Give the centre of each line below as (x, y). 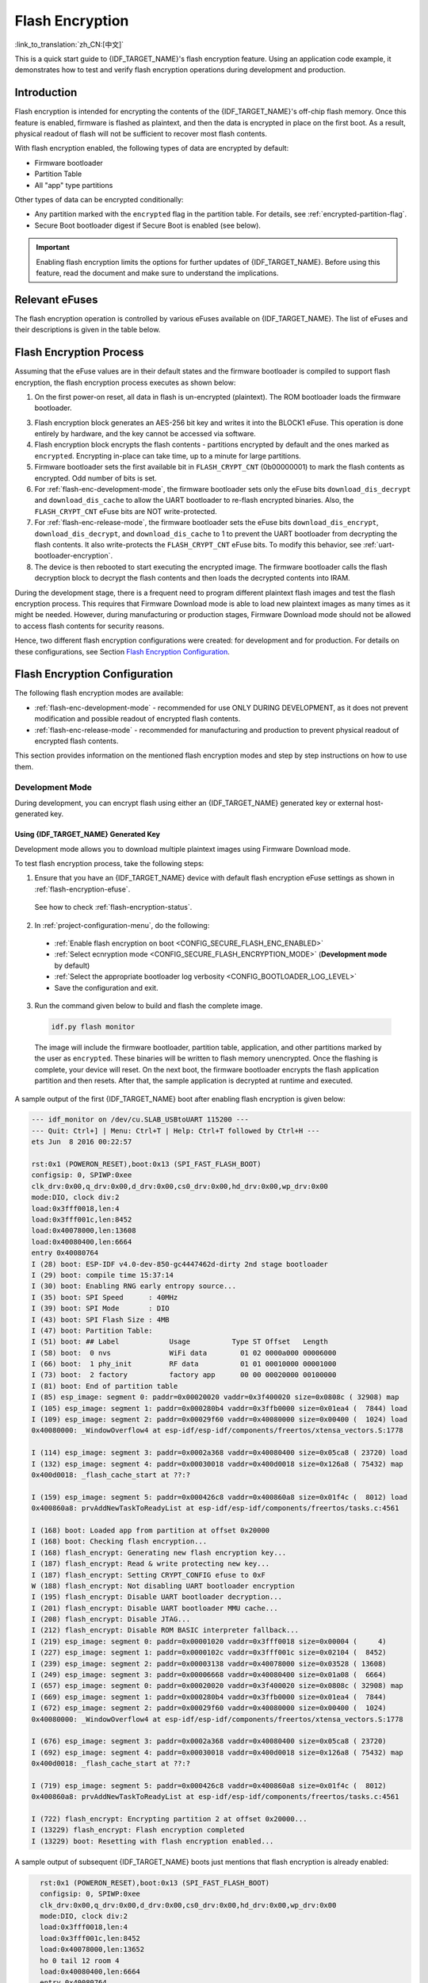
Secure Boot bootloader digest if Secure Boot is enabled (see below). (148, 225)
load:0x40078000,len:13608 (84, 1231)
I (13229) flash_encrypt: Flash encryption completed (138, 1830)
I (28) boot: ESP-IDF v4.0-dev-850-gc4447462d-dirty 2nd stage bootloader (180, 1264)
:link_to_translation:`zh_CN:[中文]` (69, 44)
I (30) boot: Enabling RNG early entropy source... (134, 1286)
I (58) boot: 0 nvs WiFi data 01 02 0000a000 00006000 (184, 1353)
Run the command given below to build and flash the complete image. (149, 1005)
